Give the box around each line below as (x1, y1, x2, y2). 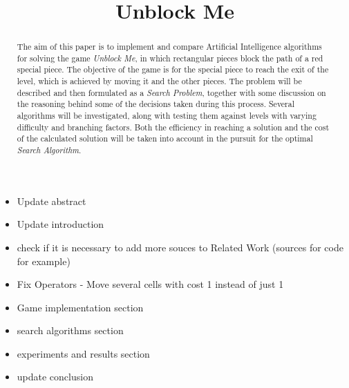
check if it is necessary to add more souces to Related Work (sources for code (17, 240, 343, 254)
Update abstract (17, 193, 86, 208)
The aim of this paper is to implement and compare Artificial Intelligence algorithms (17, 41, 322, 52)
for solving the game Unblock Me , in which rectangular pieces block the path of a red (17, 52, 323, 64)
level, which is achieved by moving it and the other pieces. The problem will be (17, 75, 302, 87)
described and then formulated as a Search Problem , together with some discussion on (17, 86, 326, 98)
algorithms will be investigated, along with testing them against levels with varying (17, 110, 317, 122)
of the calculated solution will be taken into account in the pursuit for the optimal (17, 133, 313, 144)
